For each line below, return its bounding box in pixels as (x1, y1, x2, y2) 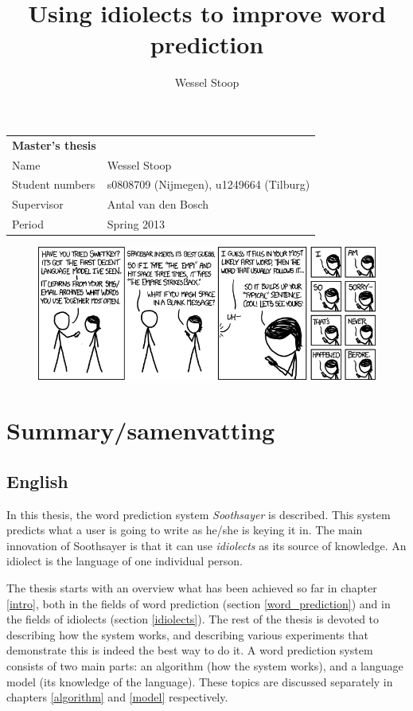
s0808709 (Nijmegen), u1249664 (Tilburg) (107, 176, 310, 193)
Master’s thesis (12, 136, 96, 153)
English (6, 468, 68, 493)
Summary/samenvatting (6, 414, 275, 447)
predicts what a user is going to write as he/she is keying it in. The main (6, 522, 363, 538)
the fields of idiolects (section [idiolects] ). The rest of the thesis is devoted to (6, 611, 380, 627)
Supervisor (12, 196, 64, 213)
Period (12, 216, 44, 232)
